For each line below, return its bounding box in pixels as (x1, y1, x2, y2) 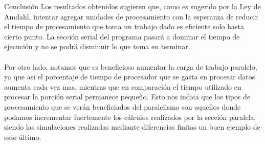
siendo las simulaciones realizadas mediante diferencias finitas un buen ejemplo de (4, 121, 260, 132)
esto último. (4, 131, 41, 142)
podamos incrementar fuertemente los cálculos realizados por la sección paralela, (4, 111, 256, 122)
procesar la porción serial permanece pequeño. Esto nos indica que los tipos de (4, 91, 251, 102)
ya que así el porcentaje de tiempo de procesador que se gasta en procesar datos (4, 71, 255, 82)
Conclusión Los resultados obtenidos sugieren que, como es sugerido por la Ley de (4, 1, 261, 11)
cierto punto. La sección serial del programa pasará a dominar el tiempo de (4, 31, 240, 42)
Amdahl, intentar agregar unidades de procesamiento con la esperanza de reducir (4, 11, 258, 22)
